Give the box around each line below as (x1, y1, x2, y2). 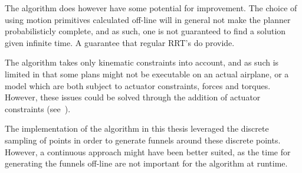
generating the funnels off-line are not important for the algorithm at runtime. (5, 157, 288, 169)
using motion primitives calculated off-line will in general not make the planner (5, 13, 291, 25)
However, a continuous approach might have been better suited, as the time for (5, 145, 291, 158)
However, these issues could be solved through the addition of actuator (5, 91, 261, 103)
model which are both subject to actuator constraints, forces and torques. (5, 79, 271, 92)
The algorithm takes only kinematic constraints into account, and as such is (5, 56, 279, 68)
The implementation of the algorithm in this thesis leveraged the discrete (5, 122, 269, 135)
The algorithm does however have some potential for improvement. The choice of (5, 2, 297, 14)
